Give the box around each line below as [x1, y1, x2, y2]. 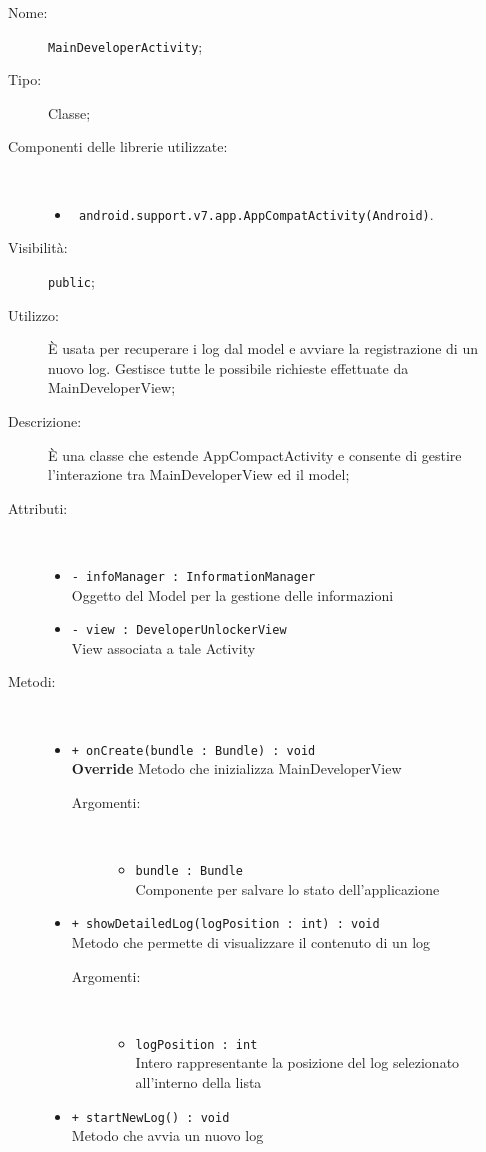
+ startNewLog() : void [71, 1110, 230, 1125]
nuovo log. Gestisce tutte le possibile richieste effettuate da [48, 357, 409, 378]
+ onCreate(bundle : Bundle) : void [71, 743, 316, 758]
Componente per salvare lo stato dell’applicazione [135, 878, 440, 899]
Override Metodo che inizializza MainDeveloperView [71, 758, 402, 779]
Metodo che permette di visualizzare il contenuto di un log [71, 931, 431, 952]
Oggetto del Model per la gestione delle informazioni [71, 584, 394, 605]
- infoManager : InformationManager [71, 569, 316, 584]
